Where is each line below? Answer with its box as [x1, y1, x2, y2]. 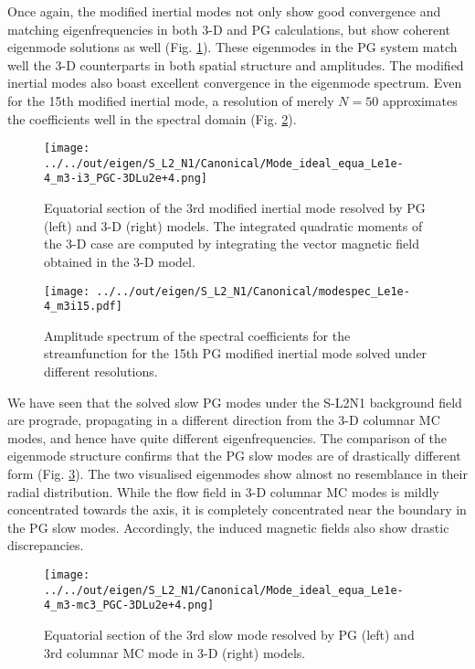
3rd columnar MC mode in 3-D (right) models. [44, 642, 306, 662]
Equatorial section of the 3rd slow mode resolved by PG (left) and [44, 624, 415, 643]
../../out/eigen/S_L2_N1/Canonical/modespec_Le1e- [96, 284, 410, 298]
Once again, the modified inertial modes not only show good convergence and [7, 2, 441, 20]
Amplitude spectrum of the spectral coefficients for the [44, 325, 351, 345]
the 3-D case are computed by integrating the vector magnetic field [44, 234, 420, 253]
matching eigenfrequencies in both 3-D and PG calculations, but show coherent [7, 19, 450, 38]
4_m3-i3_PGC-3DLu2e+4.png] [44, 172, 207, 186]
